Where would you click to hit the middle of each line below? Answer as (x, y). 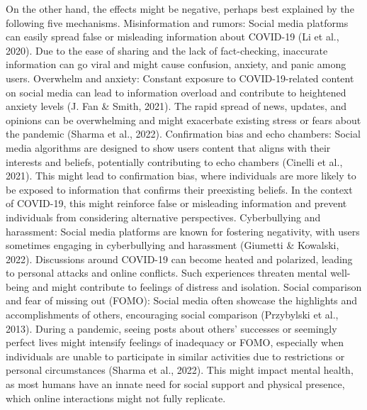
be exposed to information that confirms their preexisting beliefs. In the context (179, 189)
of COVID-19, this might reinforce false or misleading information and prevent (176, 203)
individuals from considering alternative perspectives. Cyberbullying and (163, 217)
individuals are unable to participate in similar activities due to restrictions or (175, 356)
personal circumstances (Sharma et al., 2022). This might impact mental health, (180, 370)
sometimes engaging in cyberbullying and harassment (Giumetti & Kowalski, (173, 245)
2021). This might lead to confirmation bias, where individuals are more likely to (181, 176)
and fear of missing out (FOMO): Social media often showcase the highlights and (182, 300)
